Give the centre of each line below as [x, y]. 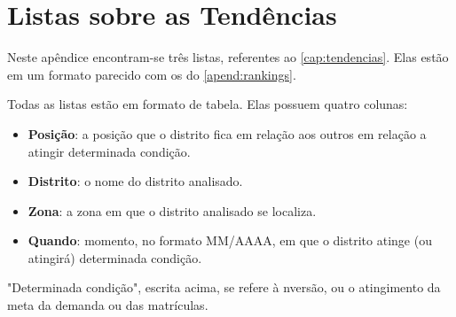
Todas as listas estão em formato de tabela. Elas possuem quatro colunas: [208, 104]
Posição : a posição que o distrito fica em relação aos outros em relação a [227, 133]
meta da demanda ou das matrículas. [108, 305]
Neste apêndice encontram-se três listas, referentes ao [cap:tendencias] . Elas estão [228, 57]
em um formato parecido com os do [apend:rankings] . [152, 74]
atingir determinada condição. [109, 151]
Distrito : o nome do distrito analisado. [135, 181]
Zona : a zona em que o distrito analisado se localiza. [172, 210]
